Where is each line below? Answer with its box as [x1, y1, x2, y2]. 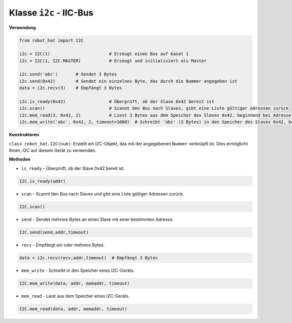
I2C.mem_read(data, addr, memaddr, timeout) [19, 306, 128, 311]
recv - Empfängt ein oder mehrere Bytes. [21, 242, 105, 248]
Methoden [9, 156, 31, 162]
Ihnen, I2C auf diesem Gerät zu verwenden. [9, 147, 97, 153]
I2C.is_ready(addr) [19, 178, 66, 184]
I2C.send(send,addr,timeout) [19, 229, 89, 235]
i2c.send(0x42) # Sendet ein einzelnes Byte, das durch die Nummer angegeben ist [19, 78, 238, 84]
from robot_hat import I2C [19, 37, 84, 43]
